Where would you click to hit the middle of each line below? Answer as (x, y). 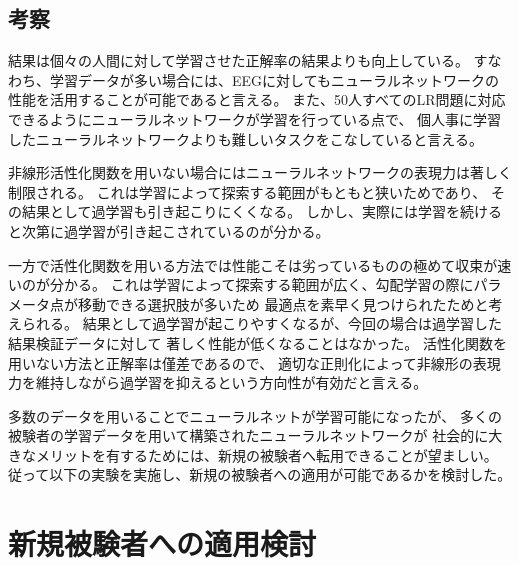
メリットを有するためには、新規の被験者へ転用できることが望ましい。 (266, 454)
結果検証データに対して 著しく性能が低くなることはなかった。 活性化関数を (257, 342)
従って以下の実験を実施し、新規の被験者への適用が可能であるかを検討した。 (260, 474)
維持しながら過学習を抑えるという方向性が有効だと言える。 (231, 382)
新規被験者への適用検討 (162, 543)
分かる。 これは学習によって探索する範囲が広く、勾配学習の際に (261, 284)
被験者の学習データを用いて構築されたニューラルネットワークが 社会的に (248, 435)
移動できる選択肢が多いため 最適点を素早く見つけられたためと (283, 303)
